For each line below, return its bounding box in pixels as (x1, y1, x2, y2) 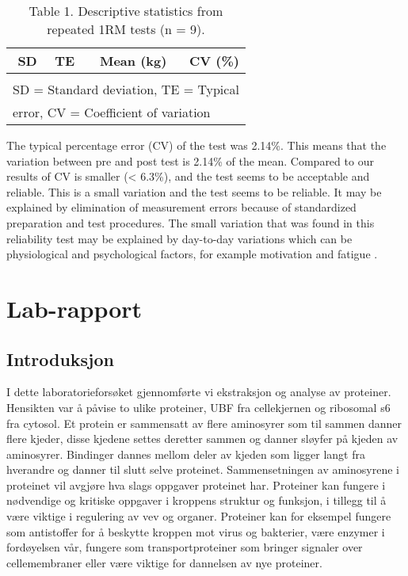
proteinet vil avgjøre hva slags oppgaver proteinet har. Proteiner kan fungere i (6, 476, 386, 493)
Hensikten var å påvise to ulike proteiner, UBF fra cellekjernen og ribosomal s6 (6, 399, 391, 415)
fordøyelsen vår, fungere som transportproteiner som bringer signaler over (6, 539, 363, 555)
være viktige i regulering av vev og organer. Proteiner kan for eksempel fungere (6, 508, 391, 525)
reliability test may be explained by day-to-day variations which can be (6, 230, 353, 246)
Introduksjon (6, 346, 114, 371)
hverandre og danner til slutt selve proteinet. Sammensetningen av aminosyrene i (6, 461, 399, 478)
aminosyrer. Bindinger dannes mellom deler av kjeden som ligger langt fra (6, 445, 365, 462)
